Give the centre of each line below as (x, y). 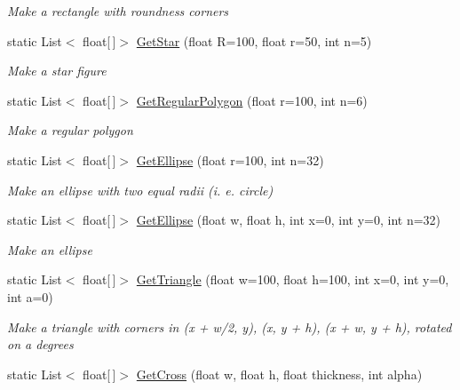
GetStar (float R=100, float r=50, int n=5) (254, 40)
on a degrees (40, 344)
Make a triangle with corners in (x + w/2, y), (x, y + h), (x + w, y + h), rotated (230, 326)
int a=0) (30, 296)
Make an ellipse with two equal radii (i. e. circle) (140, 190)
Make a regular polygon (70, 130)
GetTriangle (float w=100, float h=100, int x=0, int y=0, (293, 279)
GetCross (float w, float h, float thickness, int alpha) (279, 374)
